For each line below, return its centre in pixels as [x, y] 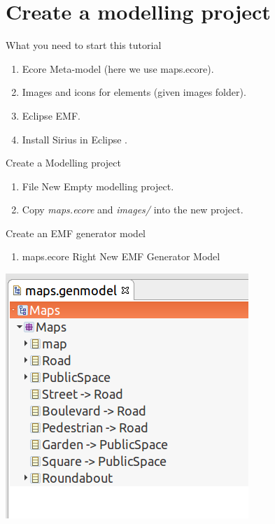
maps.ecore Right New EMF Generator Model [121, 256]
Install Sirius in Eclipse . [75, 139]
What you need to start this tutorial [84, 45]
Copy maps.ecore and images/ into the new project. [133, 210]
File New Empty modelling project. [98, 186]
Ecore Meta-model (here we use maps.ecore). [118, 68]
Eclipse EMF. [51, 115]
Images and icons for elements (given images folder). [134, 92]
